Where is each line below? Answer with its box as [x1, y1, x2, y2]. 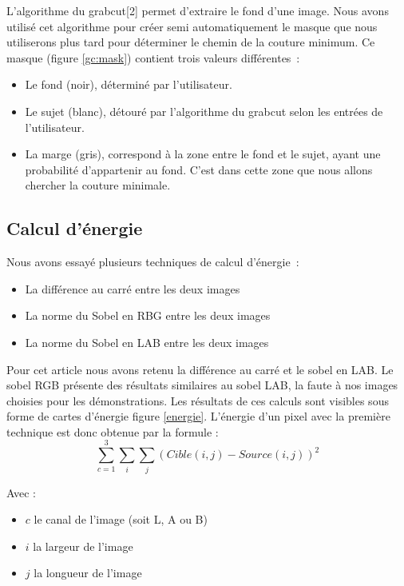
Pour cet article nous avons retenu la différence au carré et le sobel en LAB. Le [6, 361, 394, 377]
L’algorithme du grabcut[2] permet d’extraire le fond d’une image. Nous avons [6, 2, 389, 18]
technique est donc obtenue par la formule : [6, 423, 219, 440]
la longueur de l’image [34, 564, 142, 581]
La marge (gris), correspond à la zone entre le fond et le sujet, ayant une [25, 146, 381, 162]
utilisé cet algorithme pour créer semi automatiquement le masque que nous [6, 18, 378, 34]
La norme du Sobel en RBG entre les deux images [25, 307, 271, 324]
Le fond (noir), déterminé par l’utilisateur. [25, 76, 232, 93]
